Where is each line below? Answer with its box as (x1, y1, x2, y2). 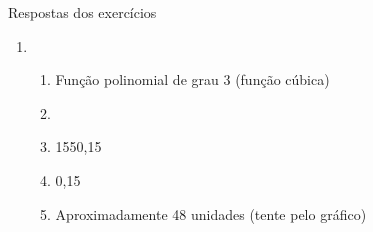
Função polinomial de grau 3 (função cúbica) (55, 69, 330, 90)
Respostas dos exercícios (8, 2, 157, 22)
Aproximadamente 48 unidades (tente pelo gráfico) (55, 203, 367, 224)
